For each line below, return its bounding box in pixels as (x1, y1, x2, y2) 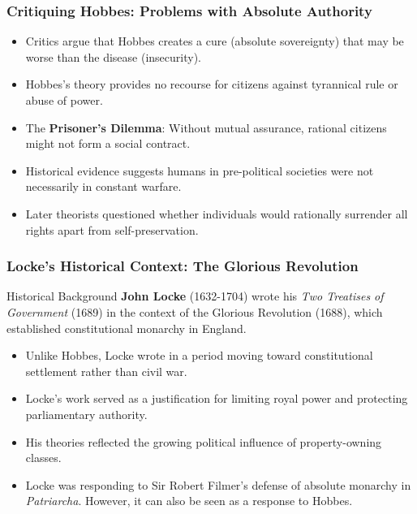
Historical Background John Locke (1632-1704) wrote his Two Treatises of (6, 287, 384, 305)
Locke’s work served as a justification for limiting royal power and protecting (25, 390, 408, 407)
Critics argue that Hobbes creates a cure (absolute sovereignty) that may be (25, 32, 404, 50)
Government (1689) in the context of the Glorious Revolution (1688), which (6, 303, 383, 320)
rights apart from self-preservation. (25, 221, 199, 238)
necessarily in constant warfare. (25, 178, 182, 195)
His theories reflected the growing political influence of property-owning (25, 433, 382, 450)
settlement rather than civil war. (25, 362, 187, 379)
